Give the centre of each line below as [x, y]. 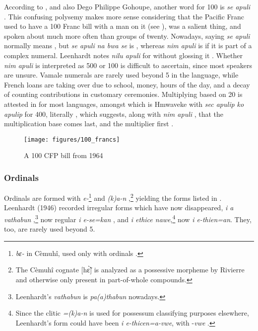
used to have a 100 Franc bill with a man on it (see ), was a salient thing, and [123, 26]
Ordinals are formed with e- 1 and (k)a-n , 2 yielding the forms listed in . [113, 197]
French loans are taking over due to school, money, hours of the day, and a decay [127, 84]
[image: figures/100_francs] [72, 139]
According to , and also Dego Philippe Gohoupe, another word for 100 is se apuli [127, 6]
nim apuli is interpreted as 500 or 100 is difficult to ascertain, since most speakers [128, 65]
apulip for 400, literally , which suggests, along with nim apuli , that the [114, 114]
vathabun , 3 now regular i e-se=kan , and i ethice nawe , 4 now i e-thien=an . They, [128, 218]
